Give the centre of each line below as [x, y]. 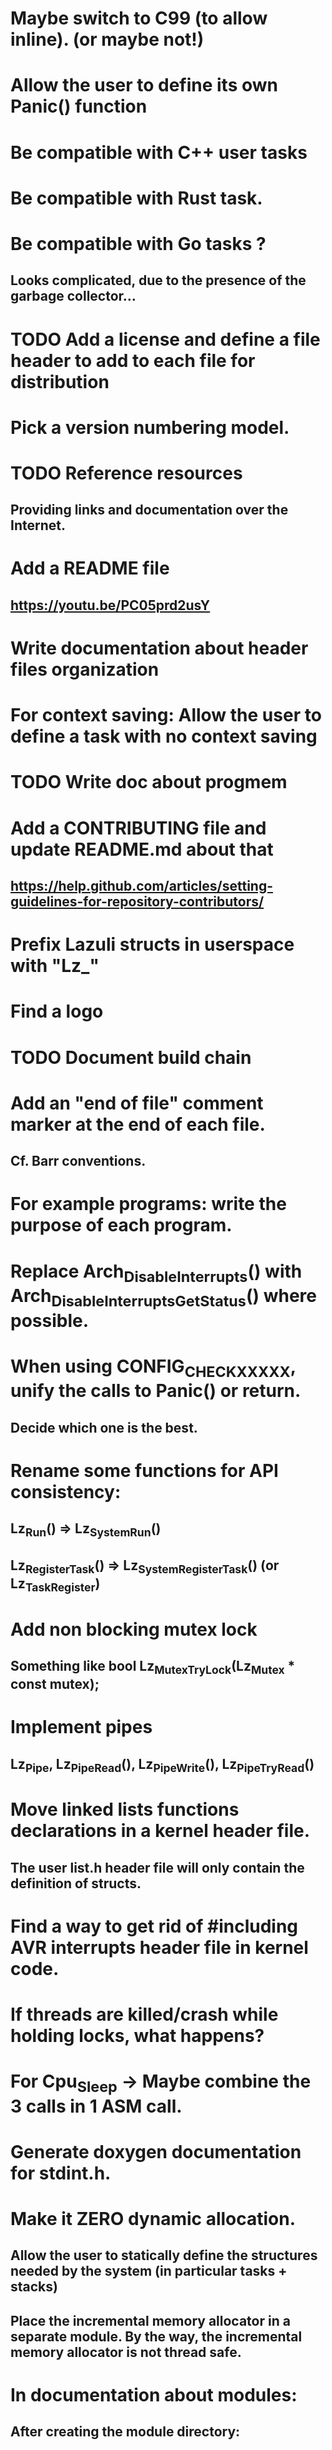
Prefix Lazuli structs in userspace [152, 944]
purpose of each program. [121, 1225]
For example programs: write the [148, 1204]
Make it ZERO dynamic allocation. [153, 2219]
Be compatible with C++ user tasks [159, 152]
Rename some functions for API [144, 1471]
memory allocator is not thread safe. [126, 2352]
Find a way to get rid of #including [154, 1926]
